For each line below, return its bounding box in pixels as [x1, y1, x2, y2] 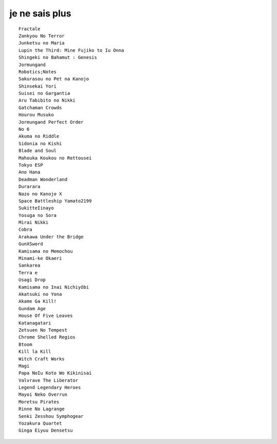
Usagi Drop [18, 277, 46, 283]
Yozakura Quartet [18, 420, 62, 427]
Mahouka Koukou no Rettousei [18, 155, 92, 161]
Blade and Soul [18, 148, 57, 154]
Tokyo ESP [18, 162, 43, 168]
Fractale [18, 26, 41, 32]
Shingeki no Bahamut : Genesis [18, 54, 97, 60]
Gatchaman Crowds [18, 105, 62, 110]
